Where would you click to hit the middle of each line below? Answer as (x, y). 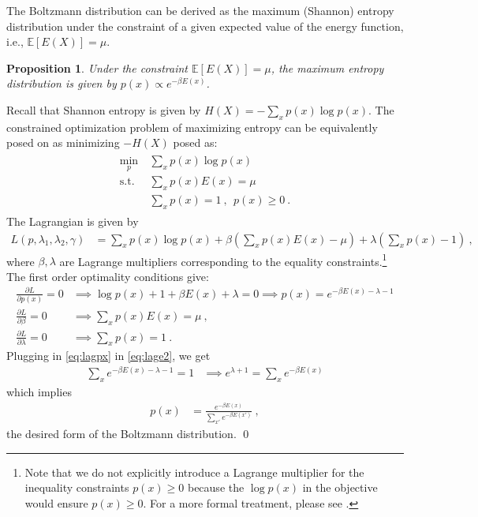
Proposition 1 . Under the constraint (97, 67)
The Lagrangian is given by (73, 221)
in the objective (340, 487)
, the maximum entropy (327, 67)
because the (216, 487)
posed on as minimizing (63, 142)
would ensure (56, 502)
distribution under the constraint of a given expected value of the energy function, (205, 26)
